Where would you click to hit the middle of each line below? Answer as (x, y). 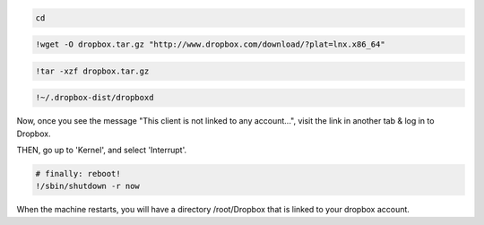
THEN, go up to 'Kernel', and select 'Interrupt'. (102, 150)
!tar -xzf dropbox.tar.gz (92, 71)
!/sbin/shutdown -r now (88, 186)
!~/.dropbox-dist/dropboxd (95, 98)
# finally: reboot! (78, 174)
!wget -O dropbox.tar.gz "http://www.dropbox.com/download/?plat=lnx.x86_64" (210, 44)
